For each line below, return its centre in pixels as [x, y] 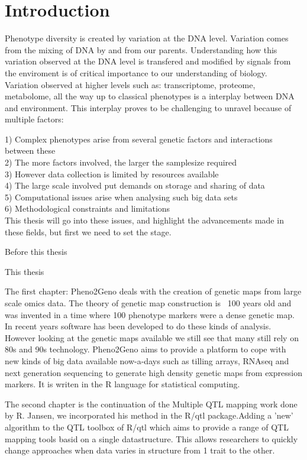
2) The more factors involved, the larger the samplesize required [121, 162]
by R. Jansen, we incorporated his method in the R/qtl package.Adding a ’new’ [149, 415]
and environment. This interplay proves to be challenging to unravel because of [148, 107]
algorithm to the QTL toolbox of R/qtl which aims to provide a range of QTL [147, 427]
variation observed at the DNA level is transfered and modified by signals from [148, 61]
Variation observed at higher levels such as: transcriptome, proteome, [130, 84]
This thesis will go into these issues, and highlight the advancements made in [144, 220]
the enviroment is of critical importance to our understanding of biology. [136, 72]
